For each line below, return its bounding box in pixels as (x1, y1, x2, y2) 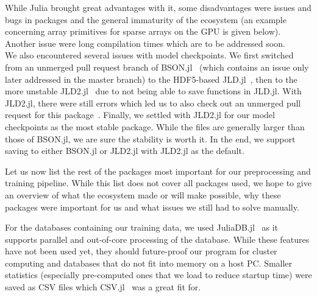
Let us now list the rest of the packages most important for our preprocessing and (5, 164, 311, 177)
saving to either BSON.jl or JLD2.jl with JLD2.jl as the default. (5, 144, 244, 157)
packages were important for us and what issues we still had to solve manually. (5, 200, 299, 213)
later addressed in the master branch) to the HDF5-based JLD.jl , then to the (5, 72, 297, 85)
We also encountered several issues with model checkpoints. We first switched (5, 49, 294, 61)
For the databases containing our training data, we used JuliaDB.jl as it (5, 221, 279, 234)
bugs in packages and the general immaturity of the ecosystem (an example (5, 13, 287, 26)
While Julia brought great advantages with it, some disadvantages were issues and (5, 1, 312, 13)
